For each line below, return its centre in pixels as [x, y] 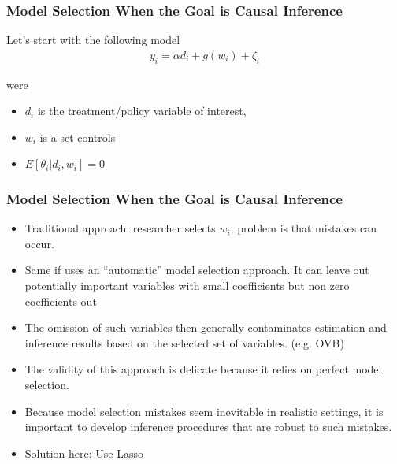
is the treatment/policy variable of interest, [142, 111]
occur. [39, 243]
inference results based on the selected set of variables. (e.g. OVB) [184, 342]
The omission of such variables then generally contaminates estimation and [206, 327]
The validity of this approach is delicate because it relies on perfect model [203, 369]
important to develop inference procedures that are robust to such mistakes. [208, 427]
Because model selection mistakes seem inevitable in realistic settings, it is [204, 411]
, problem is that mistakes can [303, 228]
